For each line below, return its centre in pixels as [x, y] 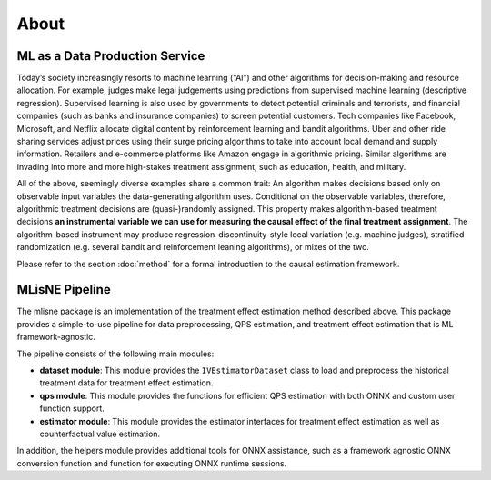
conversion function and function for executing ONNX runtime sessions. [152, 463]
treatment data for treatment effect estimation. [126, 383]
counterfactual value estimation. [100, 434]
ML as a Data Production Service [111, 56]
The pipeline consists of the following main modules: [115, 354]
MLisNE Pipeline [64, 290]
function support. [72, 408]
